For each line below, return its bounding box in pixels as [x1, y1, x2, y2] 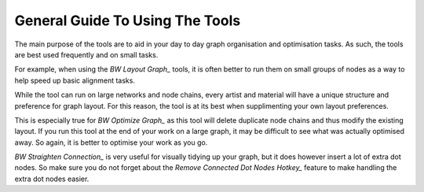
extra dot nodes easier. [14, 174, 90, 183]
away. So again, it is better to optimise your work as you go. [14, 138, 208, 147]
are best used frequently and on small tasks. [14, 50, 159, 59]
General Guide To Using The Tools [14, 12, 241, 29]
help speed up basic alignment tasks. [14, 76, 135, 85]
